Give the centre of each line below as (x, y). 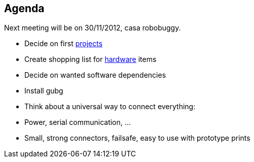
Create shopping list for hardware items (90, 59)
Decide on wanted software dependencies (95, 75)
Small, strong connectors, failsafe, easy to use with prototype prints (137, 138)
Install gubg (44, 91)
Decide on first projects (64, 44)
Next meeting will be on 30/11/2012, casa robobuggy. (93, 28)
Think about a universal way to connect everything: (110, 107)
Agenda (24, 8)
